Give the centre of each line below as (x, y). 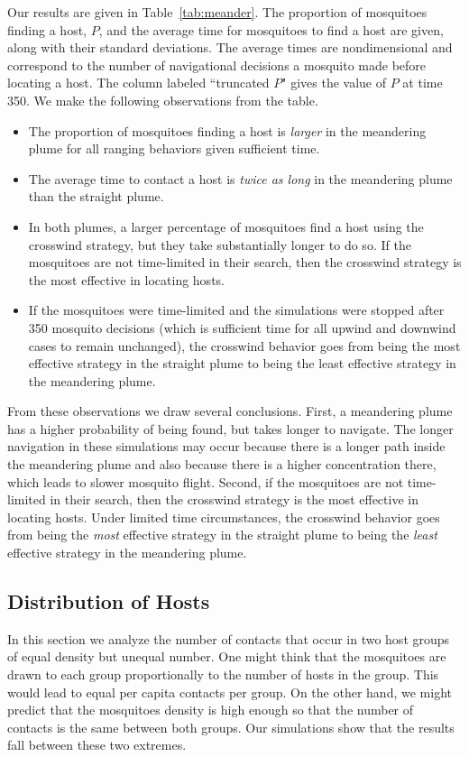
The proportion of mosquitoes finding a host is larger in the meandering (227, 130)
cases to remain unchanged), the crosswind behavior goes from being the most (244, 345)
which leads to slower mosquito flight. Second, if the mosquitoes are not (206, 481)
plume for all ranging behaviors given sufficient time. (174, 148)
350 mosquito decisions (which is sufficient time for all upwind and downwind (242, 327)
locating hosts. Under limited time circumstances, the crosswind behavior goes (224, 517)
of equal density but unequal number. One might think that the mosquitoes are (227, 656)
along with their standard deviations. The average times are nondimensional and (230, 47)
